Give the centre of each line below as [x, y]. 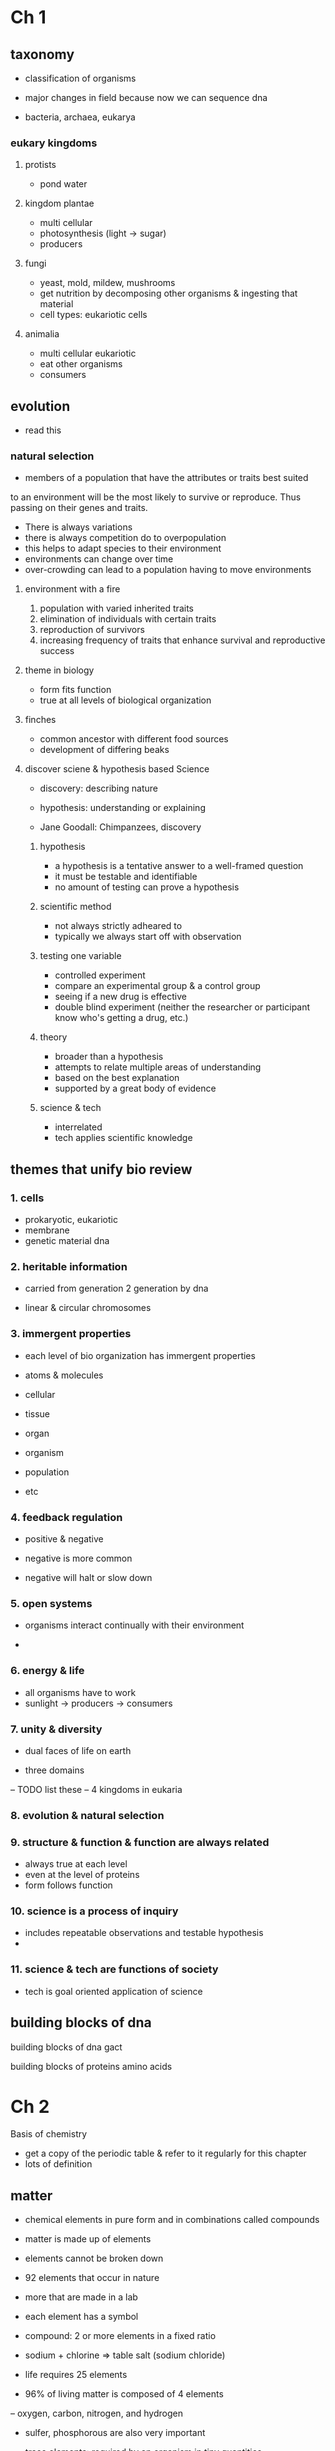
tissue [37, 1413]
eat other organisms [81, 364]
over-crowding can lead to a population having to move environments [168, 570]
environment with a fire [72, 589]
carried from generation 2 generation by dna [116, 1288]
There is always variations [78, 527]
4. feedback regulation [66, 1517]
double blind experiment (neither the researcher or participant [182, 1007]
